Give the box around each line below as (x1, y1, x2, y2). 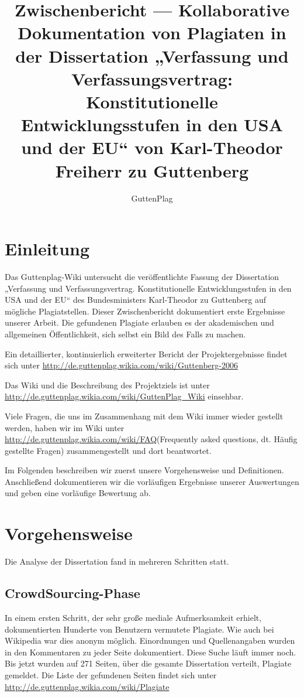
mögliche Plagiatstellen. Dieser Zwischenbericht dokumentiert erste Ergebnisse (5, 305, 285, 317)
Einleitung (5, 237, 90, 261)
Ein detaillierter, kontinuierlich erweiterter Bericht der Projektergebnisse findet (5, 347, 288, 360)
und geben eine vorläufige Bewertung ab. (5, 487, 151, 499)
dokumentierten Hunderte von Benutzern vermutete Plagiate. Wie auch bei (5, 623, 274, 635)
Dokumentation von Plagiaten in (18, 20, 286, 45)
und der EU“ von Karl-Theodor (21, 135, 283, 159)
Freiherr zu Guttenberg (55, 158, 249, 182)
